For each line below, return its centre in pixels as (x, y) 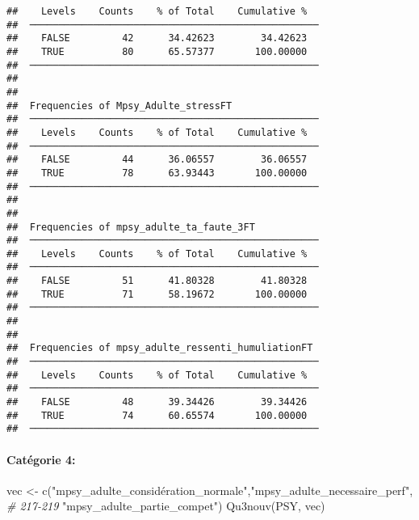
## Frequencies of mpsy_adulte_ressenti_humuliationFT (160, 348)
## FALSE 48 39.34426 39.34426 (157, 402)
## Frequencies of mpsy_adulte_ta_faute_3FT (131, 227)
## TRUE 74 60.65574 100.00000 (157, 415)
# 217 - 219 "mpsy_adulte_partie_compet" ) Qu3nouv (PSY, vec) (166, 506)
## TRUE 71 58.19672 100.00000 (157, 294)
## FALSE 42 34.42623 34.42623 (157, 38)
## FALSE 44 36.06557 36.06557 (157, 160)
